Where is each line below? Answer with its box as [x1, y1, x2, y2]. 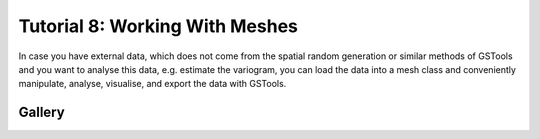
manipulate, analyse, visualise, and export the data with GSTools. [18, 78, 287, 90]
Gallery [18, 104, 65, 121]
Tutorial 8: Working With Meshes [18, 15, 299, 37]
